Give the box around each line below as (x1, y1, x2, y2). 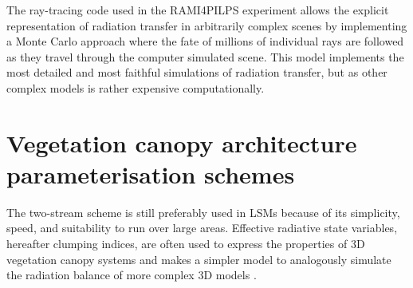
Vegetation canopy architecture (6, 126, 357, 159)
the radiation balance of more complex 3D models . (6, 266, 257, 283)
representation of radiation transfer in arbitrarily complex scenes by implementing (6, 17, 407, 34)
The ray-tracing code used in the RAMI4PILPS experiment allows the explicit (6, 2, 389, 18)
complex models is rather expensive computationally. (6, 79, 265, 96)
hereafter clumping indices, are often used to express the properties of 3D (6, 235, 365, 252)
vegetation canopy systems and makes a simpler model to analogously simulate (6, 251, 391, 267)
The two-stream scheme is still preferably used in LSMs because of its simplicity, (6, 203, 400, 220)
